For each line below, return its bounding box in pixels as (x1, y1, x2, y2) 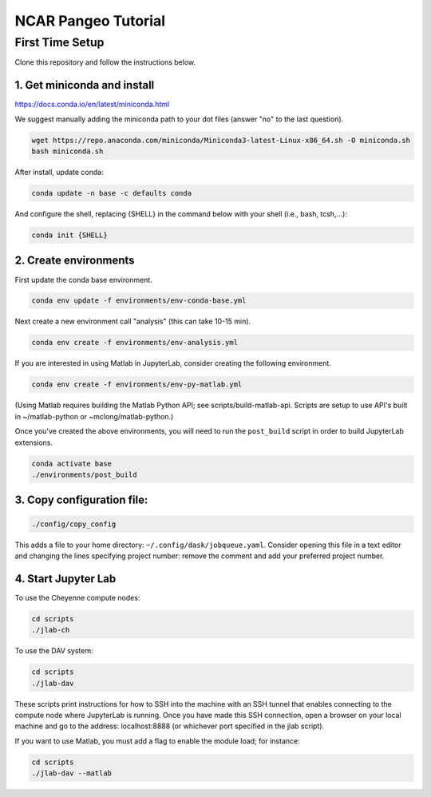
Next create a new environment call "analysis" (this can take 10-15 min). (14, 316, 251, 327)
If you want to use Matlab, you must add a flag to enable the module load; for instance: (14, 736, 300, 746)
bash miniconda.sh (31, 147, 104, 156)
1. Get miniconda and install (14, 78, 155, 92)
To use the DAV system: (14, 646, 93, 656)
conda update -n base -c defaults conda (31, 188, 192, 198)
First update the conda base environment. (14, 275, 153, 284)
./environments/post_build (31, 470, 137, 479)
